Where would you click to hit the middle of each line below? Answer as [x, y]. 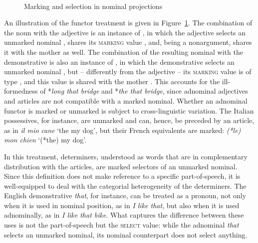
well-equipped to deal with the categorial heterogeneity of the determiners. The [125, 185]
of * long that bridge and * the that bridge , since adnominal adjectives [144, 91]
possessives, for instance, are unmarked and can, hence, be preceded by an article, [129, 120]
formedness [21, 91]
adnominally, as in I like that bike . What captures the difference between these [124, 215]
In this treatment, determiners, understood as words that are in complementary [126, 156]
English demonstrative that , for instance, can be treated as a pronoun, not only [125, 195]
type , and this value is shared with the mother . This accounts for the [112, 81]
